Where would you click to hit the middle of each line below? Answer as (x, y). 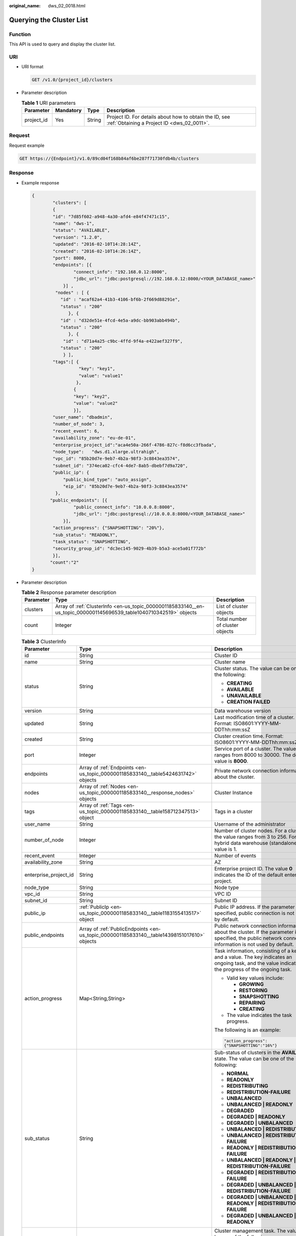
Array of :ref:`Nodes (102, 786)
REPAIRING (252, 1003)
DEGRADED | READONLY (256, 1117)
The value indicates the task (259, 1015)
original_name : (25, 6)
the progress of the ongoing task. (253, 969)
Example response (40, 182)
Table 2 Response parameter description (69, 592)
